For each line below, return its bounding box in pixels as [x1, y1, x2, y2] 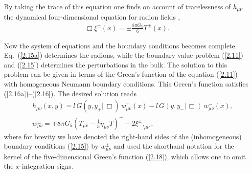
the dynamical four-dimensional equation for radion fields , [4, 12, 180, 22]
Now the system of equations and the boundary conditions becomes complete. [4, 40, 237, 50]
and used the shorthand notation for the [113, 141, 234, 151]
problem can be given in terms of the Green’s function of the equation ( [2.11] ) [4, 69, 238, 79]
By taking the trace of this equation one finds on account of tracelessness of [4, 1, 231, 11]
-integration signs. [20, 161, 73, 171]
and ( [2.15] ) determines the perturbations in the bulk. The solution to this [4, 59, 227, 69]
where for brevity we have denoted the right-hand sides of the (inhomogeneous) [4, 131, 242, 141]
